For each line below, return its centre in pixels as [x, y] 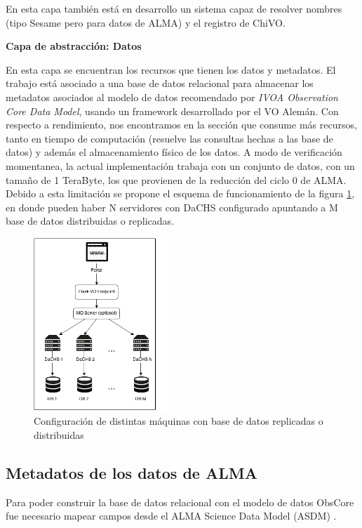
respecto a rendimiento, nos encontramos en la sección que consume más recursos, [181, 125]
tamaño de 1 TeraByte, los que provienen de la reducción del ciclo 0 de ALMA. [176, 179]
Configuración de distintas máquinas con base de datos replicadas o [179, 421]
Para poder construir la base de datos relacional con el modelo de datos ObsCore [180, 502]
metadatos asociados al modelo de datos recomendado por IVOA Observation [172, 97]
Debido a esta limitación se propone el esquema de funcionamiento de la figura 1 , [180, 193]
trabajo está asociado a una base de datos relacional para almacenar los [160, 83]
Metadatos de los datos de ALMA [132, 472]
